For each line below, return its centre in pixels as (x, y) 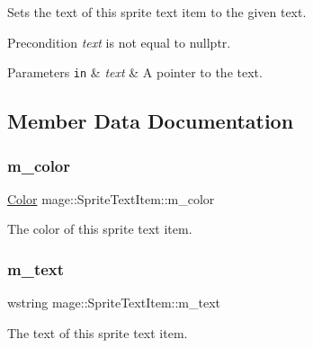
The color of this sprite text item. (100, 229)
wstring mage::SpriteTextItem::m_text (114, 303)
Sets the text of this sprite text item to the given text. (157, 12)
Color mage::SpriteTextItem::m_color (111, 198)
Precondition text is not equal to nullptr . (119, 42)
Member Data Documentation (151, 121)
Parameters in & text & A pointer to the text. (135, 72)
